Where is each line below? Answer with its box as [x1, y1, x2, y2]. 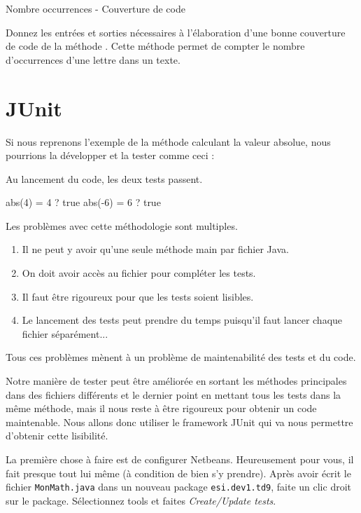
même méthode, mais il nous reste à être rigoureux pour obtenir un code [6, 401, 317, 416]
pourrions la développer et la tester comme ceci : [6, 148, 215, 163]
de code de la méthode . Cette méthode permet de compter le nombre [6, 39, 305, 53]
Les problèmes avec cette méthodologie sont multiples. [6, 218, 238, 233]
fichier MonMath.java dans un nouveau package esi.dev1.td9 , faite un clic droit [6, 479, 351, 494]
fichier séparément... [22, 326, 108, 341]
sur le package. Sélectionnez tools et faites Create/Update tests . [6, 493, 276, 507]
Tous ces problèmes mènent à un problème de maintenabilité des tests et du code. [6, 350, 356, 364]
